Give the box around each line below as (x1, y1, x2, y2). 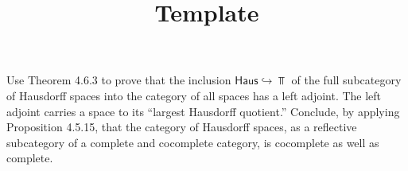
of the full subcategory (291, 72, 402, 88)
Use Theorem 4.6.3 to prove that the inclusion (6, 72, 231, 88)
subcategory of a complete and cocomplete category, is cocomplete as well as (6, 134, 379, 150)
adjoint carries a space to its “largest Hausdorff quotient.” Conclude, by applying (6, 103, 400, 119)
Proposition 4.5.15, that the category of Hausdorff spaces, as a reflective (6, 119, 357, 135)
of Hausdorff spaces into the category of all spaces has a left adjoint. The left (6, 87, 382, 103)
